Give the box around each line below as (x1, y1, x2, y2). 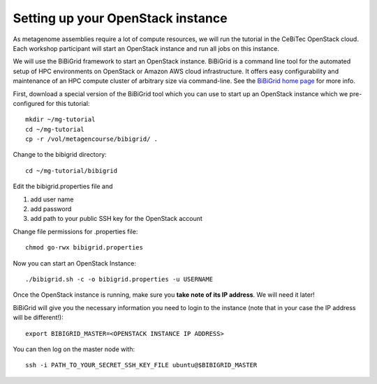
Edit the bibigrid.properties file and (13, 182, 113, 191)
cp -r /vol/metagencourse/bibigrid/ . (25, 135, 158, 143)
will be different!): (13, 314, 64, 322)
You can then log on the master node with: (13, 345, 135, 353)
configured (13, 99, 45, 107)
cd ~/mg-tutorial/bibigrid (25, 167, 118, 174)
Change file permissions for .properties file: (13, 227, 138, 236)
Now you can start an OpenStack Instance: (13, 259, 136, 268)
